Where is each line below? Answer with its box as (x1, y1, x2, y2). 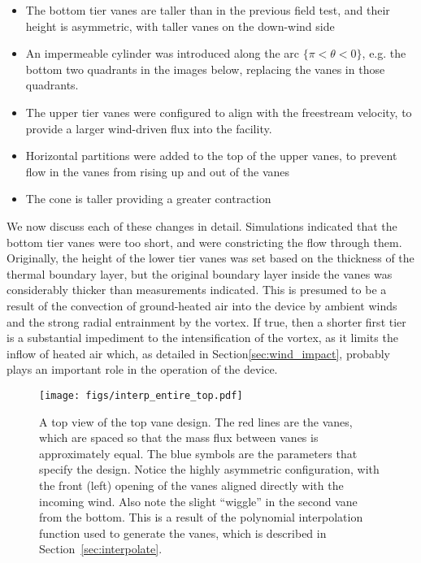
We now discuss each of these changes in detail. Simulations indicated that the (7, 217, 397, 234)
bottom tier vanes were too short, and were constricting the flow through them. (7, 233, 402, 250)
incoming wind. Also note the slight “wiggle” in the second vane (39, 492, 358, 509)
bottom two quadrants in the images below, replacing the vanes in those (25, 60, 385, 77)
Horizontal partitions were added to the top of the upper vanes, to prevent (25, 147, 397, 164)
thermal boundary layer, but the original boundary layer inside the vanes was (7, 265, 393, 282)
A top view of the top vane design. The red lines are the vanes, (39, 413, 353, 430)
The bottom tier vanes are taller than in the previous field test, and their (25, 2, 390, 18)
